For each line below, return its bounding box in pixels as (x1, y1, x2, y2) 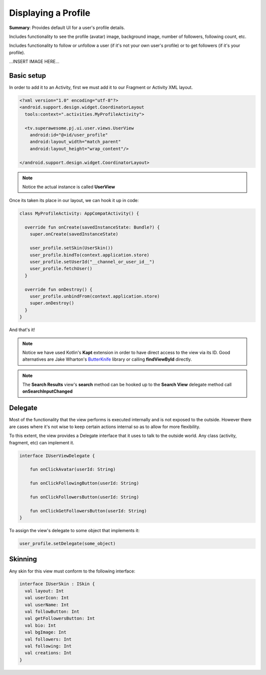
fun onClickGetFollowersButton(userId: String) (30, 508, 147, 513)
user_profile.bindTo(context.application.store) (30, 252, 150, 258)
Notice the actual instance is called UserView (22, 184, 115, 190)
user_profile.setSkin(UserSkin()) (30, 245, 113, 251)
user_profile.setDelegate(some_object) (19, 541, 116, 546)
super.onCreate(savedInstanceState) (30, 232, 118, 237)
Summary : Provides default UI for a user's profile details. (9, 25, 125, 31)
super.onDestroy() (30, 301, 74, 306)
